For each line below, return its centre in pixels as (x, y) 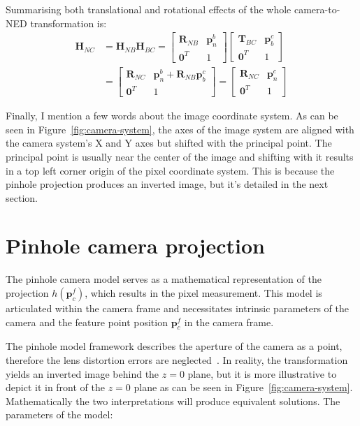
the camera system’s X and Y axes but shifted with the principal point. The (169, 143)
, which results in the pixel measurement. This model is (203, 293)
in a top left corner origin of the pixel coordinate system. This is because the (170, 170)
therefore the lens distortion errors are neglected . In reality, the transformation (177, 359)
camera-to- (317, 9)
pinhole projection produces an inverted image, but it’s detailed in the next (167, 184)
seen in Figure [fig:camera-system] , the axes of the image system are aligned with (180, 129)
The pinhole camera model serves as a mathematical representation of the (164, 279)
